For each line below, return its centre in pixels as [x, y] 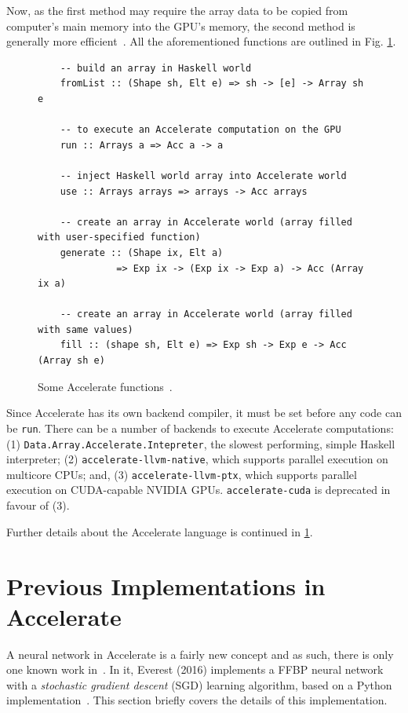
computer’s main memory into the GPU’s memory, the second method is [181, 26]
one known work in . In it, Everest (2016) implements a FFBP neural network [195, 669]
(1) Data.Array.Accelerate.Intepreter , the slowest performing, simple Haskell [201, 443]
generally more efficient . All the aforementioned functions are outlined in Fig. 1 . [201, 41]
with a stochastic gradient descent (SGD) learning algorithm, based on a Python [199, 684]
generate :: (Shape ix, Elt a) [142, 252]
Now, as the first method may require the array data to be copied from [177, 10]
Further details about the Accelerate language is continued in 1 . [160, 531]
